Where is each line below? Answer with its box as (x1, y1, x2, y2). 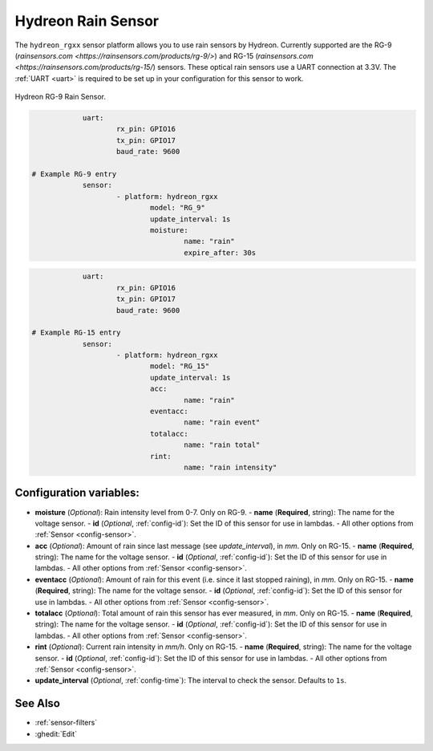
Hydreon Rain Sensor (14, 12, 160, 30)
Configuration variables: (14, 486, 140, 500)
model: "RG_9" (149, 203, 206, 213)
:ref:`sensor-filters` (34, 718, 98, 728)
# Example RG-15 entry (31, 328, 121, 337)
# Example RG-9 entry (31, 169, 117, 179)
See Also (14, 696, 60, 710)
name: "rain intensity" (184, 463, 277, 472)
